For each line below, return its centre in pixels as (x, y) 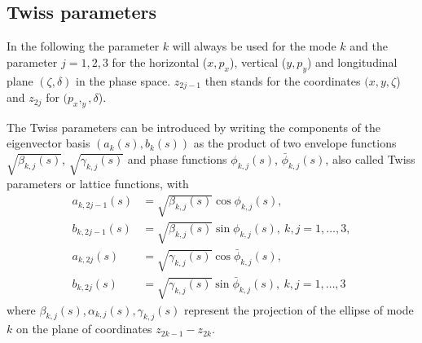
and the (369, 46)
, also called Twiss (370, 159)
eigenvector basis (48, 143)
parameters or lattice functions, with (98, 183)
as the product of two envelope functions (295, 143)
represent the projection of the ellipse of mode (299, 309)
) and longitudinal (352, 62)
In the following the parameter (83, 46)
